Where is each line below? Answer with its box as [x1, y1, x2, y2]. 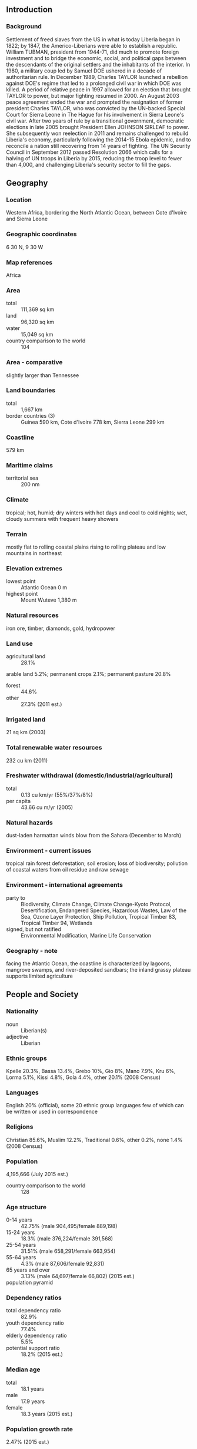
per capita [6, 797, 31, 804]
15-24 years [6, 1229, 35, 1236]
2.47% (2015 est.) [6, 1438, 49, 1445]
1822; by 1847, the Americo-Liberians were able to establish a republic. [6, 42, 178, 49]
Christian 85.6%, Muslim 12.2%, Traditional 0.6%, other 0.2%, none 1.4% [6, 1136, 183, 1143]
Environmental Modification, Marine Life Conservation [21, 932, 152, 939]
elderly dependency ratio [6, 1332, 67, 1339]
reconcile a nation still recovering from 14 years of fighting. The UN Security [6, 142, 191, 149]
